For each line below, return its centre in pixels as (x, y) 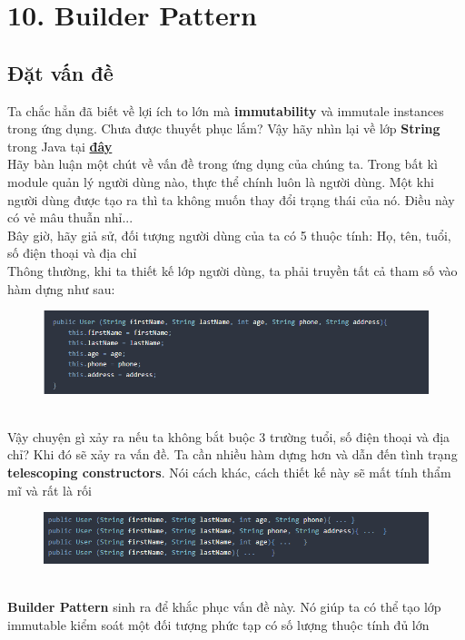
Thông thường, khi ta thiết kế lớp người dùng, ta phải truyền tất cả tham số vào (232, 270)
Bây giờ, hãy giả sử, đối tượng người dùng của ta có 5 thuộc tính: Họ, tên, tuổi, (229, 235)
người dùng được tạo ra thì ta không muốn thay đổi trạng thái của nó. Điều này (231, 199)
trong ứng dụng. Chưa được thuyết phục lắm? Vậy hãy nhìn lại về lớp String (224, 128)
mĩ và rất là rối (50, 490)
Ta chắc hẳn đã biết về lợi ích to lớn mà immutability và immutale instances (226, 110)
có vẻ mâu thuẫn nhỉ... (70, 217)
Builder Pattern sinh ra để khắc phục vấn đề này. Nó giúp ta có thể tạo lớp (224, 607)
